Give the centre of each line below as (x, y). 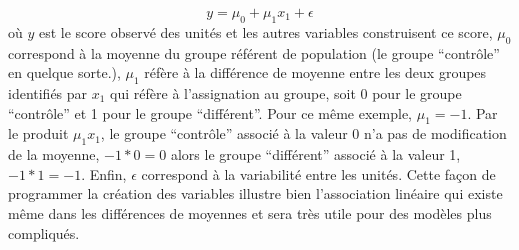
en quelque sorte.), (64, 72)
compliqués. (44, 232)
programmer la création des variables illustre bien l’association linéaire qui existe (255, 193)
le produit (38, 133)
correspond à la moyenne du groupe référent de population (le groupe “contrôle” (254, 52)
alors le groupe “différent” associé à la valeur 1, (315, 154)
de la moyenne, (54, 154)
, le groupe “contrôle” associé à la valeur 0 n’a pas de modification (303, 133)
